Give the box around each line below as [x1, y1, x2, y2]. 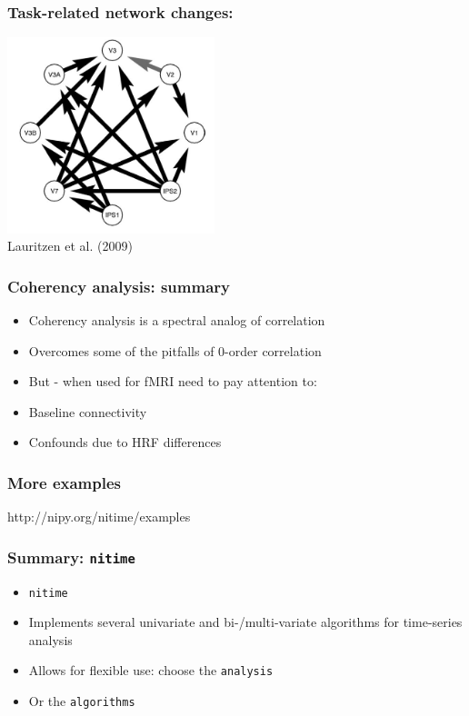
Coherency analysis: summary [7, 274, 230, 297]
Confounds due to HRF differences [28, 433, 222, 452]
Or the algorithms [28, 691, 135, 711]
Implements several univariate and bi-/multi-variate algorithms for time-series [28, 612, 463, 631]
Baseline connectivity [28, 402, 147, 421]
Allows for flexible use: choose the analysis [28, 661, 274, 680]
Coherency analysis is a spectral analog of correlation [28, 311, 325, 330]
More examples [7, 471, 122, 493]
